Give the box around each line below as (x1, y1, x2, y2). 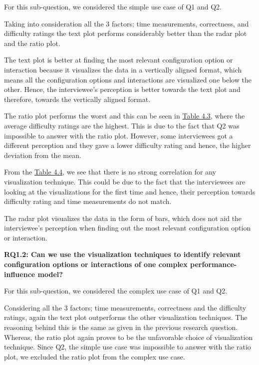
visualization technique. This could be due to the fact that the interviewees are (4, 176, 246, 186)
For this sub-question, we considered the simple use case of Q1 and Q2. (4, 1, 222, 11)
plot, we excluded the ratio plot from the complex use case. (4, 351, 185, 361)
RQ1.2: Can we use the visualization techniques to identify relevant (4, 249, 241, 259)
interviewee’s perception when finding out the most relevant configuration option (4, 222, 251, 233)
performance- (190, 259, 237, 269)
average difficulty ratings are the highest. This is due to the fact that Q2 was (4, 120, 240, 130)
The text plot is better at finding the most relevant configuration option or (4, 54, 233, 65)
